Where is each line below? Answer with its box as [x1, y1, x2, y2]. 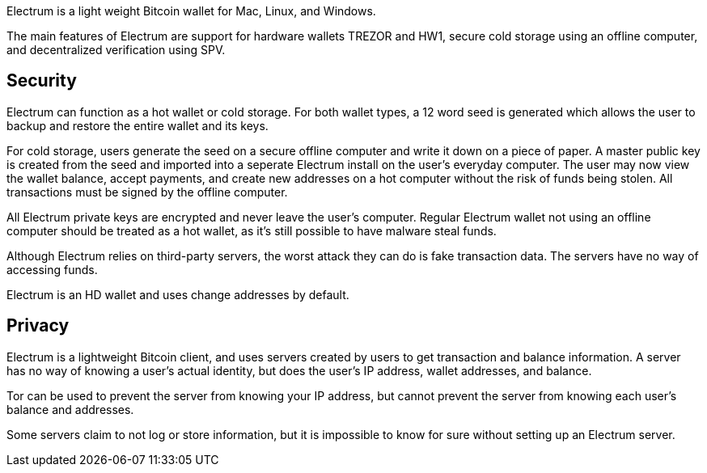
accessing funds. [6, 262, 98, 277]
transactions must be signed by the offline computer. [6, 184, 288, 199]
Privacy [6, 315, 70, 336]
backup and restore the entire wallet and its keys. [6, 118, 269, 133]
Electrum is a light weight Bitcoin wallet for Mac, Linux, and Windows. [6, 4, 376, 18]
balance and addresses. [6, 402, 134, 416]
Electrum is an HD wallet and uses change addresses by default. [6, 287, 349, 302]
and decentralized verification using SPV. [6, 43, 226, 57]
